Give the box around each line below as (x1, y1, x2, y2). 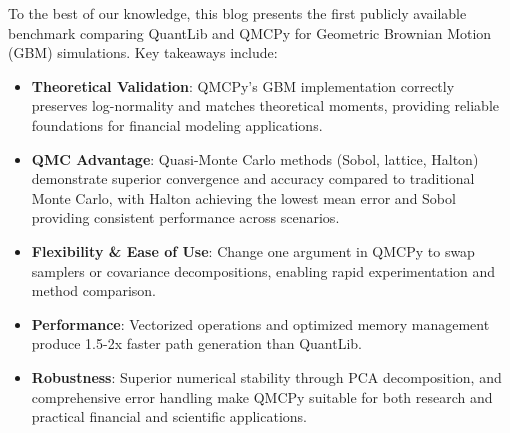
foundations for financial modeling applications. (31, 114, 323, 135)
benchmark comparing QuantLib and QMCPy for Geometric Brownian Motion (8, 22, 492, 43)
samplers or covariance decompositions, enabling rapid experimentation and (31, 260, 496, 281)
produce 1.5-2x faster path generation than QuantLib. (31, 333, 363, 354)
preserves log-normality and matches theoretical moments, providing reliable (31, 95, 499, 116)
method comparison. (31, 280, 156, 301)
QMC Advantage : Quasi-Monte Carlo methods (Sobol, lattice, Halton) (31, 148, 479, 169)
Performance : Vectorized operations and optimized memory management (31, 313, 490, 334)
